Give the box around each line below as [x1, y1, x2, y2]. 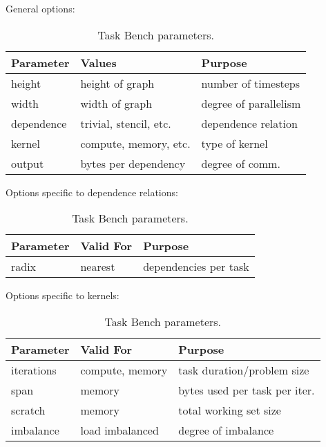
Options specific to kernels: [6, 288, 119, 303]
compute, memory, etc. [80, 135, 191, 151]
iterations [11, 361, 57, 378]
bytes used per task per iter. [178, 381, 315, 398]
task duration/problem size [178, 361, 309, 378]
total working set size [178, 401, 281, 418]
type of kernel [201, 135, 268, 151]
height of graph [80, 75, 155, 91]
